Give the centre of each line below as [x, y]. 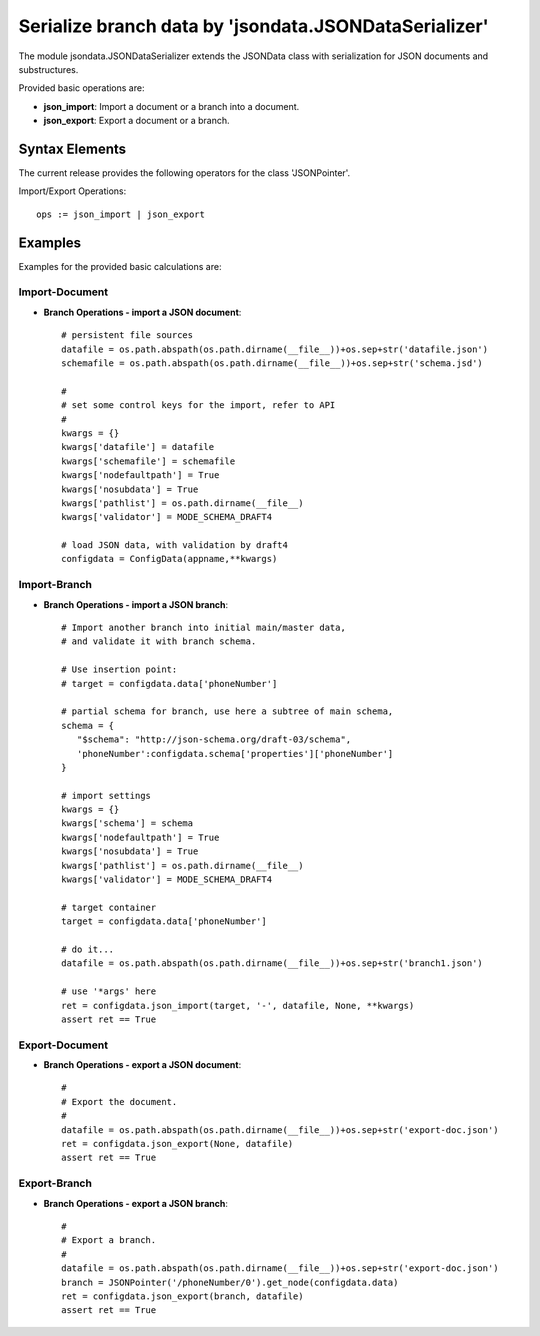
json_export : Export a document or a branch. [136, 121]
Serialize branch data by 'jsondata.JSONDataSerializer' [253, 26]
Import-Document [63, 292]
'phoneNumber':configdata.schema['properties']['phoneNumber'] [235, 753]
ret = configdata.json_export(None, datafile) [177, 1144]
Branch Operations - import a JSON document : [142, 312]
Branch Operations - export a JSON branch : [136, 1203]
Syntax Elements [72, 148]
